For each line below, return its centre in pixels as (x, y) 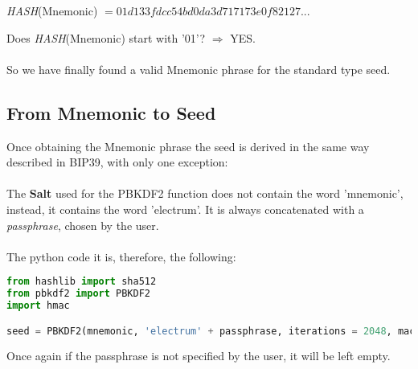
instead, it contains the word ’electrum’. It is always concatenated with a (185, 209)
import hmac (38, 306)
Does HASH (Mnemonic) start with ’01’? (106, 37)
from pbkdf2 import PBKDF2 (78, 294)
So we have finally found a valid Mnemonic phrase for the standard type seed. (199, 69)
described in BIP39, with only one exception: (117, 162)
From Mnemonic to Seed (111, 112)
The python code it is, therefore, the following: (121, 256)
